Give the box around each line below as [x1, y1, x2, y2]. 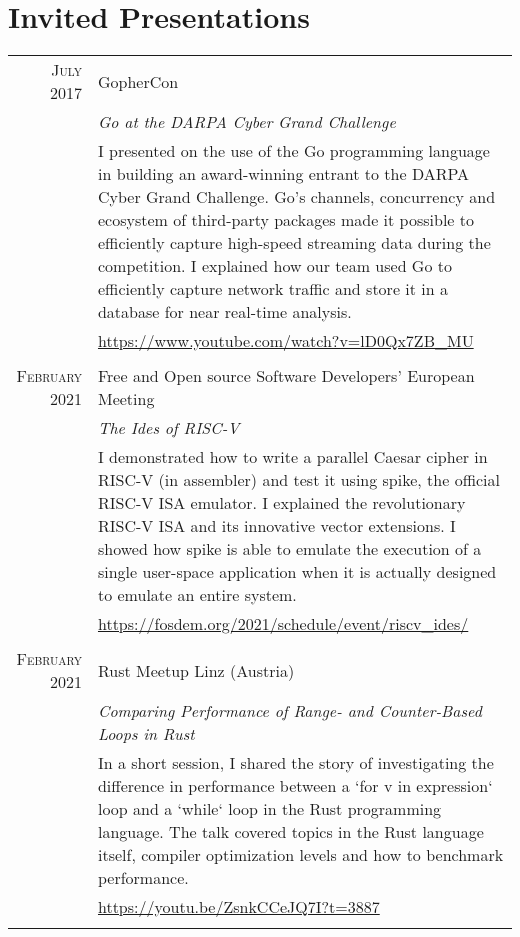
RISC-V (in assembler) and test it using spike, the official [97, 468, 500, 492]
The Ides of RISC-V [97, 416, 240, 440]
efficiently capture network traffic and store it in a [97, 277, 448, 301]
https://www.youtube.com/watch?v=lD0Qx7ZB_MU [97, 329, 474, 353]
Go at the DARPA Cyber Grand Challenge [97, 110, 396, 134]
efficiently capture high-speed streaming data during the [97, 231, 491, 255]
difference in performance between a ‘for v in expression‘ [97, 774, 493, 798]
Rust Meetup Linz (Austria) [97, 658, 295, 682]
